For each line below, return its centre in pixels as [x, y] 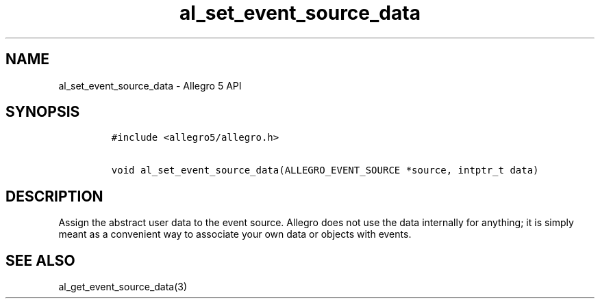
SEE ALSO [40, 260]
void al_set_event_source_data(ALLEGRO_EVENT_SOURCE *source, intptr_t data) [325, 170]
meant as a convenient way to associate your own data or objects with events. [235, 234]
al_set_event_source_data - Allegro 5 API [150, 85]
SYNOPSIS [43, 112]
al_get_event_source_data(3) [123, 287]
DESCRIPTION [54, 196]
